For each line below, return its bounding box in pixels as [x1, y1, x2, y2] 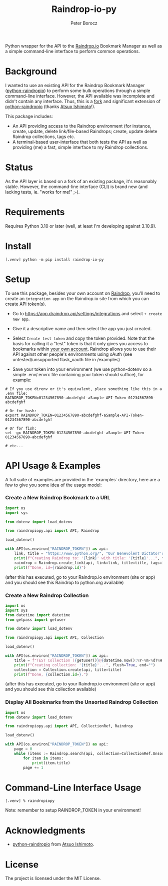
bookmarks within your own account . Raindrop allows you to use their [12, 346, 156, 352]
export [5, 413, 19, 418]
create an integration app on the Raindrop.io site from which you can [5, 295, 149, 301]
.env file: [5, 391, 28, 396]
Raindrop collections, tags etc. [12, 134, 75, 140]
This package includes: [5, 113, 53, 119]
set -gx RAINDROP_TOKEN [5, 430, 55, 435]
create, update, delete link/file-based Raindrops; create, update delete [12, 128, 157, 134]
